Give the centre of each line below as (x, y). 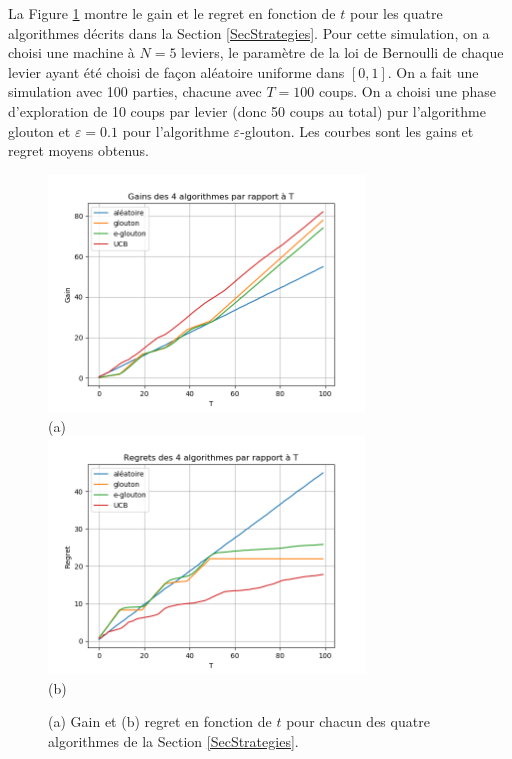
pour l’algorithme (175, 130)
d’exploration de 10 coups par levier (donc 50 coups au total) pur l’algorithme (247, 110)
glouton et (39, 130)
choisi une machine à (71, 52)
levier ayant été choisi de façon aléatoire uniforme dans (176, 71)
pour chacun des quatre (358, 721)
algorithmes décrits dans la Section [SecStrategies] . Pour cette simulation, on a (249, 32)
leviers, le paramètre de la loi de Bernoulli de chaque (342, 52)
